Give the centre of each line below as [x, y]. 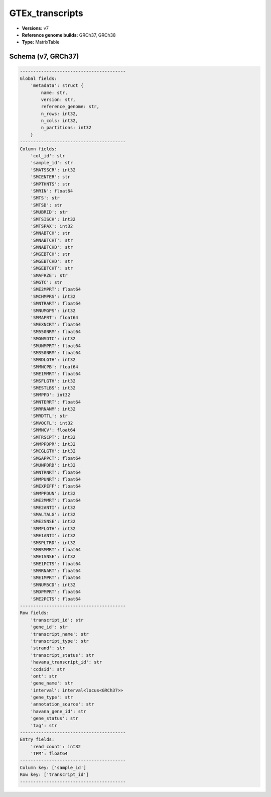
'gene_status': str [54, 718]
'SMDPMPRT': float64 [56, 592]
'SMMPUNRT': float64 [56, 479]
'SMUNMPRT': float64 [56, 346]
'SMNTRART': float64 [56, 304]
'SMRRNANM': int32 [53, 409]
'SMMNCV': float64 [53, 430]
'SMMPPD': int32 [50, 395]
